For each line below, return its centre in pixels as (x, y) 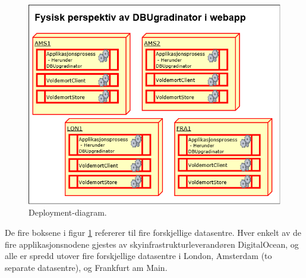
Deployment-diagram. (68, 212)
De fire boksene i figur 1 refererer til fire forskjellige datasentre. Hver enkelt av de (153, 232)
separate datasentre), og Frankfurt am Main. (86, 267)
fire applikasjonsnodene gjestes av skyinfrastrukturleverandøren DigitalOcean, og (152, 244)
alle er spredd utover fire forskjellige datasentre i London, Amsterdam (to (138, 256)
